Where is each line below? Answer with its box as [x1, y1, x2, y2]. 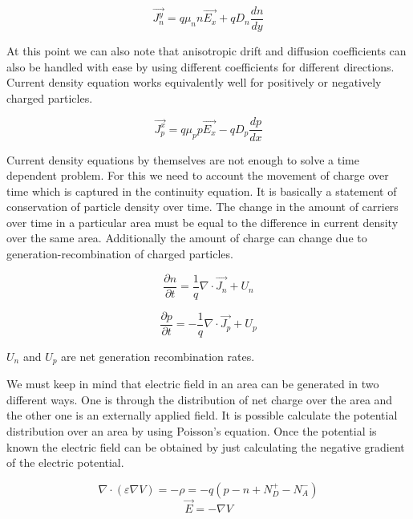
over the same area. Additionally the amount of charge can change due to [6, 229, 367, 246]
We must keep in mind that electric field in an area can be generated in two [6, 375, 379, 392]
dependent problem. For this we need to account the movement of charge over [6, 167, 389, 184]
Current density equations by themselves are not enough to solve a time [6, 151, 359, 168]
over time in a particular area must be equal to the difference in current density [6, 213, 399, 230]
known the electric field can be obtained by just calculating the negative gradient [6, 438, 405, 455]
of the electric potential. [6, 454, 124, 471]
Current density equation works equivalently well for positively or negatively [6, 74, 382, 91]
